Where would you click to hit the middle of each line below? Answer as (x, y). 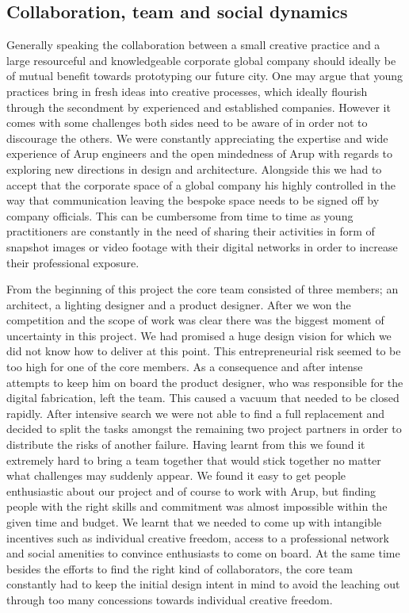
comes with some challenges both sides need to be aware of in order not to (187, 123)
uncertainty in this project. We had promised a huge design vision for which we (199, 335)
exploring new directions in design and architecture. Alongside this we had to (194, 169)
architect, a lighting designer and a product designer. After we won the (179, 304)
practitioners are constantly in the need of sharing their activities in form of (191, 231)
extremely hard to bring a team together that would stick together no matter (194, 460)
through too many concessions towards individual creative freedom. (170, 599)
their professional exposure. (73, 262)
